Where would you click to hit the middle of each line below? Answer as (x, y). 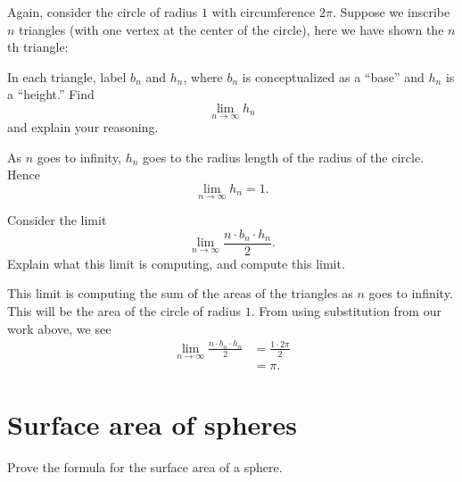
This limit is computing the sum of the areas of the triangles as (180, 293)
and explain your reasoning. (83, 127)
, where (203, 76)
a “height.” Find (51, 94)
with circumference (264, 12)
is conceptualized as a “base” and (333, 76)
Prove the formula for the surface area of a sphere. (145, 467)
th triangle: (38, 47)
